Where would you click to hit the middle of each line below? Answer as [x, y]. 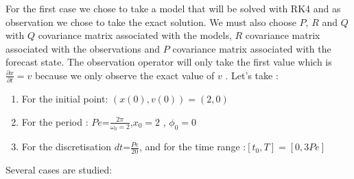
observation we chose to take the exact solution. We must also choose [151, 22]
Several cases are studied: [59, 169]
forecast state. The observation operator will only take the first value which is [169, 62]
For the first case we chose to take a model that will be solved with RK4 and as [173, 8]
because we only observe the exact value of [125, 75]
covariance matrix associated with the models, [135, 35]
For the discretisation [67, 147]
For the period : [55, 121]
